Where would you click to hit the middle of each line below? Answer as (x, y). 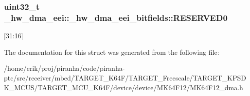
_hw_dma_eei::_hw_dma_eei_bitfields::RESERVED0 (116, 17)
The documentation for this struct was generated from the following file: (112, 52)
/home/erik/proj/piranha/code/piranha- (64, 68)
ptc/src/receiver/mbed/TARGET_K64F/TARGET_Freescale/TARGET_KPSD (125, 77)
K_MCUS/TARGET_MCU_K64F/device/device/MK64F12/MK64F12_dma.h (124, 87)
